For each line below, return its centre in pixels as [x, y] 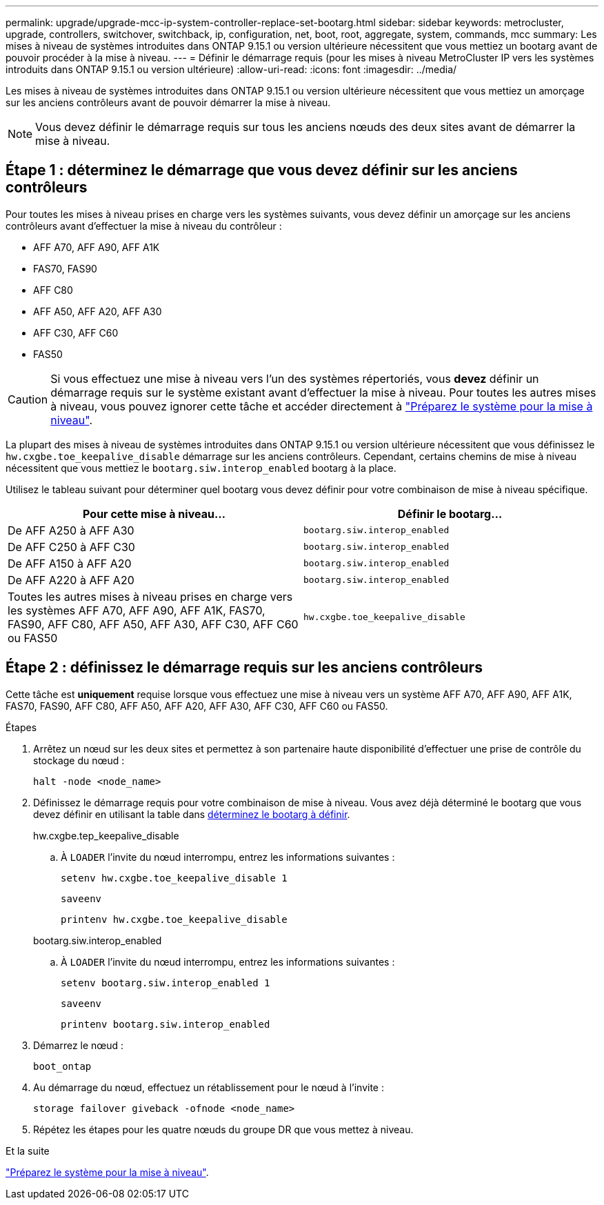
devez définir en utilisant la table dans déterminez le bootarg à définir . [192, 814]
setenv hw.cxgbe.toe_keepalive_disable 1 [174, 878]
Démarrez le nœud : [79, 1045]
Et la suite [28, 1151]
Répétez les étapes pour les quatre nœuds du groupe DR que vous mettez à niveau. [223, 1129]
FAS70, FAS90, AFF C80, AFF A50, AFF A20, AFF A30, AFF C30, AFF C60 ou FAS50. [197, 706]
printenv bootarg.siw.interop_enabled [165, 1024]
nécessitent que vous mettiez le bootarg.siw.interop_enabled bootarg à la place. [201, 468]
